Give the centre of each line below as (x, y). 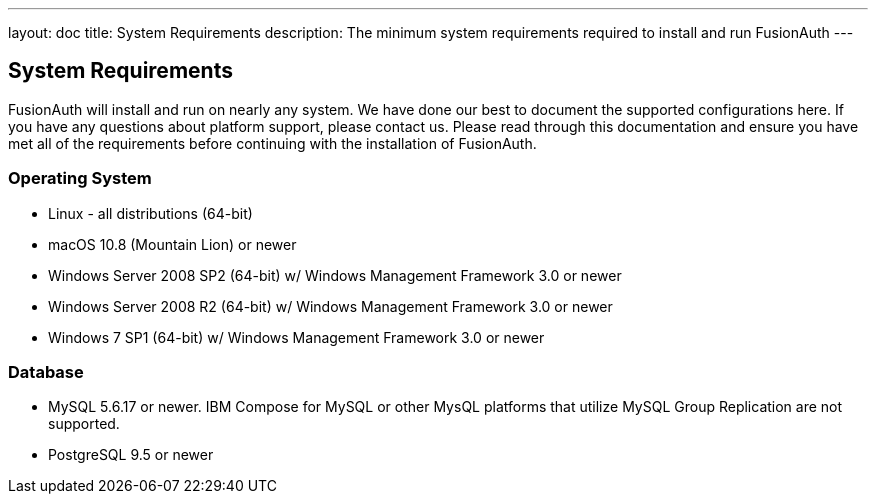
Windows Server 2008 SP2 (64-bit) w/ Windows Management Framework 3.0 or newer (335, 275)
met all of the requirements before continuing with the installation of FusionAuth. (272, 143)
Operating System (80, 178)
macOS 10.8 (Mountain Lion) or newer (172, 244)
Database (46, 371)
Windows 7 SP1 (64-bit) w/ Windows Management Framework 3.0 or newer (296, 337)
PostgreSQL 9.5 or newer (131, 455)
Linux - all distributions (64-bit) (150, 213)
